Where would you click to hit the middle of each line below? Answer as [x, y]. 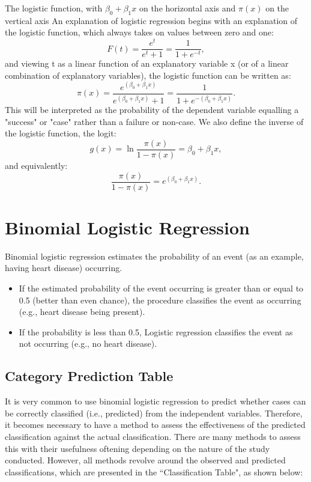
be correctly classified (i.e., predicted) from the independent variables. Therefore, [154, 413]
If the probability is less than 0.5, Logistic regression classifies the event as [156, 331]
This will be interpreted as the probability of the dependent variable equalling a [152, 110]
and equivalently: [36, 166]
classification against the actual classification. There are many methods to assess [153, 436]
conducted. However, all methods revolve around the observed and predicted [145, 460]
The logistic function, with [54, 8]
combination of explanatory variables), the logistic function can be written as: [148, 75]
